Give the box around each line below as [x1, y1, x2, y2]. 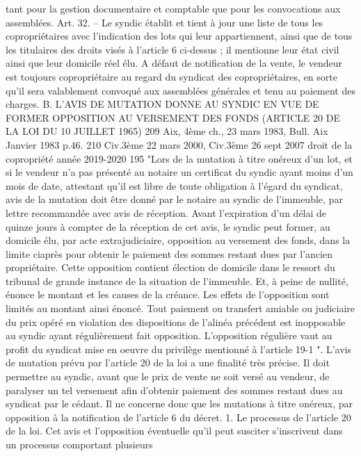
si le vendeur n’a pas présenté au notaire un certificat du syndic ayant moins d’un [6, 165, 353, 179]
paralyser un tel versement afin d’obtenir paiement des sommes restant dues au [6, 382, 343, 397]
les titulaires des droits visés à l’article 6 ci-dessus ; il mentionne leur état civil [6, 42, 339, 56]
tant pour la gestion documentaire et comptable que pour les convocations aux [6, 1, 341, 15]
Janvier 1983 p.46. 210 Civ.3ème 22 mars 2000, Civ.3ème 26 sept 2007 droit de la [6, 137, 353, 152]
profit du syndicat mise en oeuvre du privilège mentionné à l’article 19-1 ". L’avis [6, 341, 351, 356]
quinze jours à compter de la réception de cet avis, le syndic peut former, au [6, 219, 330, 234]
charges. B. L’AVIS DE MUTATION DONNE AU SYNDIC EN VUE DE [6, 97, 319, 111]
